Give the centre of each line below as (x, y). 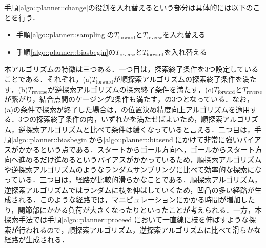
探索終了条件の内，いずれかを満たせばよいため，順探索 (129, 119)
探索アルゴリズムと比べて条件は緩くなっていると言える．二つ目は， (140, 129)
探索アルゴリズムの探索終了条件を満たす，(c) (138, 89)
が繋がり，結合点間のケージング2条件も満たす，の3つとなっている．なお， (129, 99)
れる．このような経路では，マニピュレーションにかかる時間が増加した (137, 200)
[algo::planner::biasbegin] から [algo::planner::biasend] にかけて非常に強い (126, 139)
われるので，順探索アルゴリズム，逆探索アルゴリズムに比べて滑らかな (143, 229)
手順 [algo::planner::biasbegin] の (66, 51)
